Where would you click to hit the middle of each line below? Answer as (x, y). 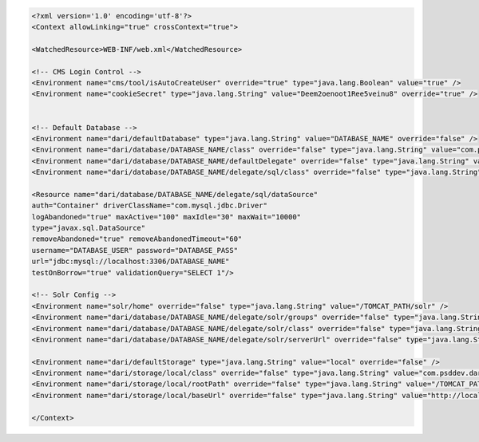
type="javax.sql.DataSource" (89, 228)
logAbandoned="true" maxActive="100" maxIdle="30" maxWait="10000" (166, 217)
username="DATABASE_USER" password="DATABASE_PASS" (135, 250)
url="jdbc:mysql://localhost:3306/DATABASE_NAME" (131, 262)
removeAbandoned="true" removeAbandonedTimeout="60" (137, 239)
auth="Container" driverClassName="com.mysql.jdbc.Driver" (149, 206)
